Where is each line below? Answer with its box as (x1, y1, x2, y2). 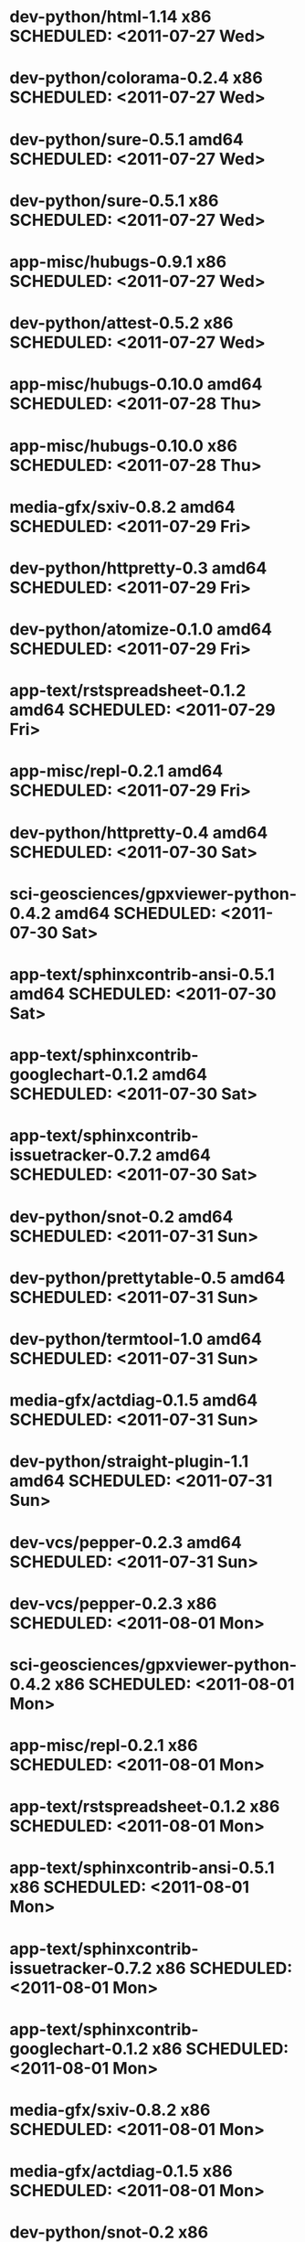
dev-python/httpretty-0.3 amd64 (9, 558, 268, 578)
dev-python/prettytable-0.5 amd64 (9, 1267, 286, 1288)
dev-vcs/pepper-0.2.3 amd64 (9, 1532, 242, 1553)
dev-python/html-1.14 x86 (9, 6, 212, 27)
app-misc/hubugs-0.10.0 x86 (9, 435, 237, 456)
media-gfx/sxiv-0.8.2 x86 (9, 2100, 211, 2120)
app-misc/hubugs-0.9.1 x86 (9, 251, 226, 272)
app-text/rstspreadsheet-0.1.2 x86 (9, 1797, 280, 1817)
